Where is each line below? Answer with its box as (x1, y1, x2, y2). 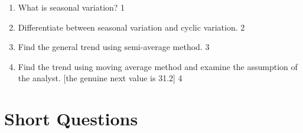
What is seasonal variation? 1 (18, 1, 125, 13)
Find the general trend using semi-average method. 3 (18, 41, 210, 53)
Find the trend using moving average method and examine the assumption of (18, 60, 298, 72)
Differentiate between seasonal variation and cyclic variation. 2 (18, 21, 245, 33)
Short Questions (4, 107, 138, 131)
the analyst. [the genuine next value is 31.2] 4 (18, 72, 183, 84)
